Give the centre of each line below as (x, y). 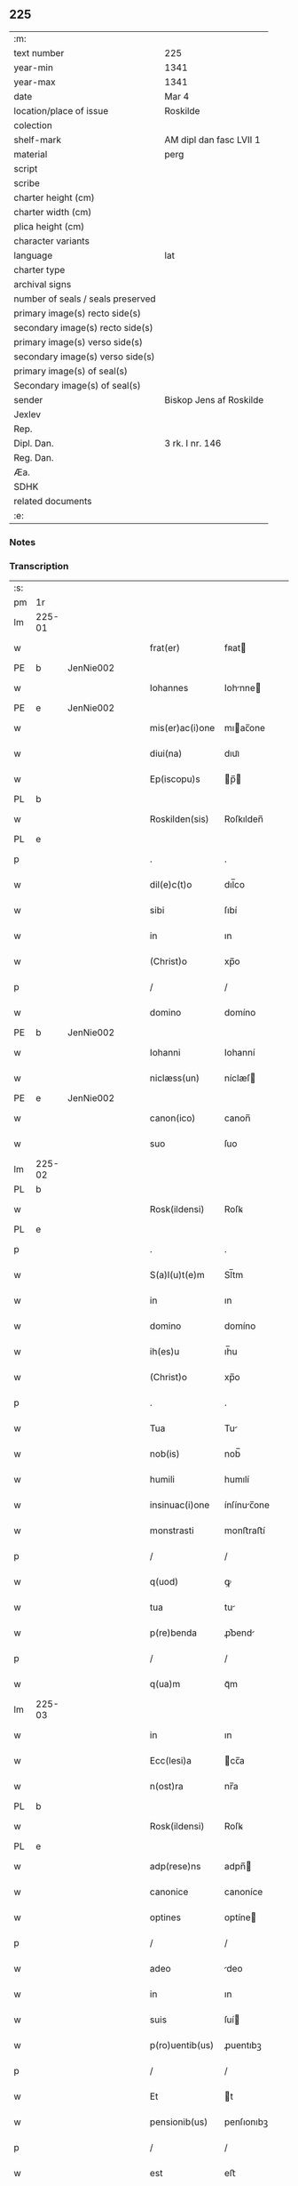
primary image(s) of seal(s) (71, 371)
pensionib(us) (179, 2122)
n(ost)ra (166, 1787)
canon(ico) (173, 1118)
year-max (35, 82)
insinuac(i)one (180, 1505)
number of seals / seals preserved (85, 299)
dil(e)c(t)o (171, 885)
